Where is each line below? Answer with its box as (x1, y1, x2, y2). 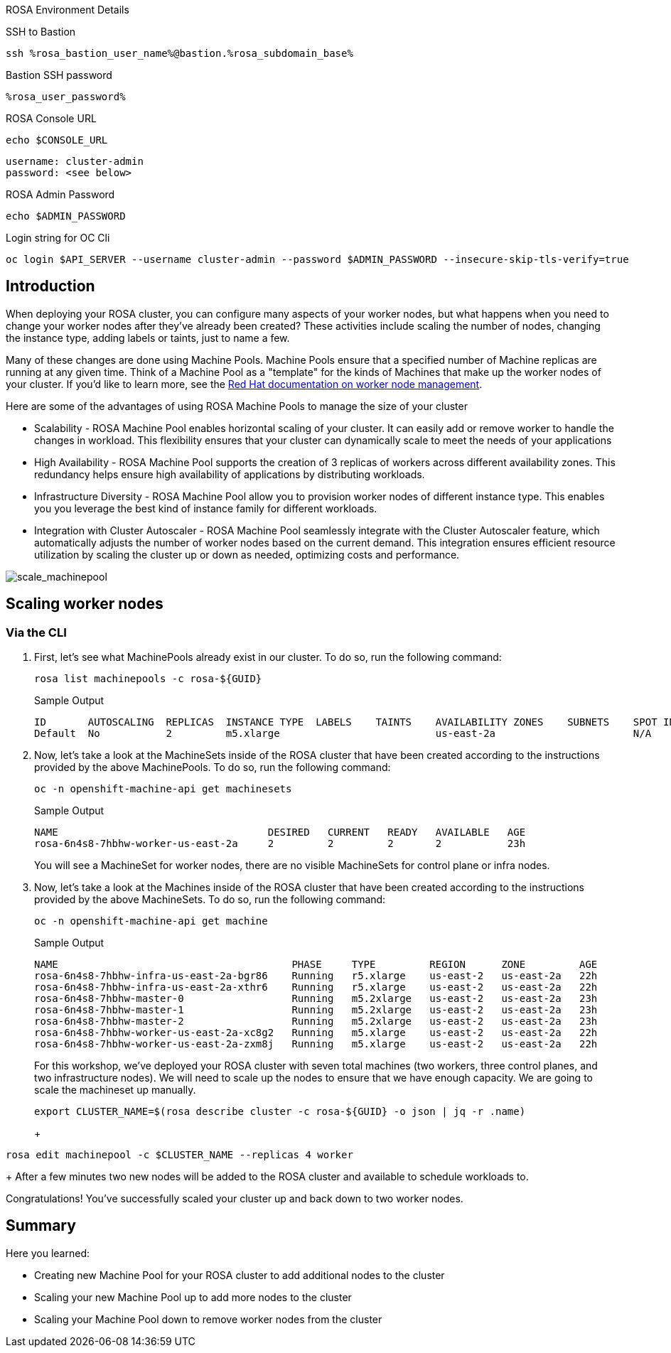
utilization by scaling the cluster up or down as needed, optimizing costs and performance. (34, 548, 460, 561)
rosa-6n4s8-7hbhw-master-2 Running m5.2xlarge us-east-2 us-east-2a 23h (34, 1015, 598, 1028)
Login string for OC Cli (6, 232, 110, 244)
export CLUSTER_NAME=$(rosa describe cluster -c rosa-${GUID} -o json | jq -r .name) (34, 1106, 526, 1118)
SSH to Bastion (6, 26, 76, 38)
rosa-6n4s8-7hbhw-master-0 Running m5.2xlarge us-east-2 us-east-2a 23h (34, 993, 598, 1005)
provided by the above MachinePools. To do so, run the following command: (34, 761, 391, 774)
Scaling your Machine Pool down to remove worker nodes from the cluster (34, 1312, 382, 1325)
